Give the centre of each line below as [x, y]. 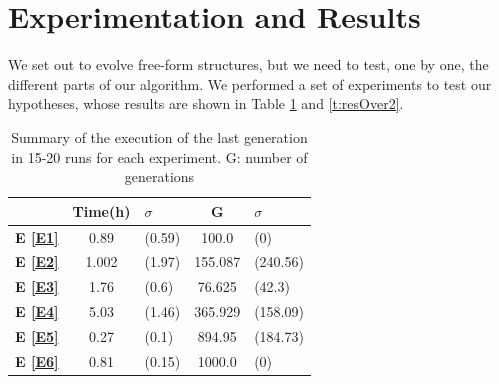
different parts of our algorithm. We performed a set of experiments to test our [250, 83]
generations [159, 176]
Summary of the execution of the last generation [159, 136]
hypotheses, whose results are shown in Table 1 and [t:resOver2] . [206, 103]
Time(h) [101, 210]
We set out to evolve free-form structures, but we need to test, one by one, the [248, 64]
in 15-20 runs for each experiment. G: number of [159, 156]
